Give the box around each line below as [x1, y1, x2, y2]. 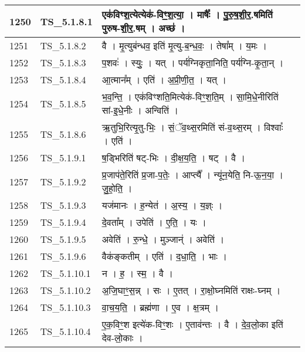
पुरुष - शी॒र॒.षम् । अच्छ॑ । [101, 21, 185, 35]
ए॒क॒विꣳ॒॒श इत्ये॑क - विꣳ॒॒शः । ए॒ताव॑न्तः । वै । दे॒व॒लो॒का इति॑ [101, 317, 283, 331]
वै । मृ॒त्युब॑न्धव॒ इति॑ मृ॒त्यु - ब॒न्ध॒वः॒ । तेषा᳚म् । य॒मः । [101, 39, 267, 52]
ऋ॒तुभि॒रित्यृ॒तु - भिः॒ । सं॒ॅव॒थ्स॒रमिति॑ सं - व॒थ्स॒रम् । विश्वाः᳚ [101, 120, 283, 134]
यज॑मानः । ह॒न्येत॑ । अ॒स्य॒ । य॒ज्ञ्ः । [101, 198, 223, 212]
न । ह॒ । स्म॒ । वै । [101, 266, 174, 280]
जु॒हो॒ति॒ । [101, 181, 133, 195]
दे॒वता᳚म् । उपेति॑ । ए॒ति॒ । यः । [101, 215, 206, 229]
